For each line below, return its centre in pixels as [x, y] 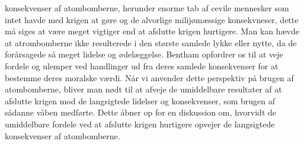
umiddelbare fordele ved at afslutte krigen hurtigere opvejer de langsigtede [140, 124]
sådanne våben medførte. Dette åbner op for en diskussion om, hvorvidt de [141, 112]
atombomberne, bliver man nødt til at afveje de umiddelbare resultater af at [143, 89]
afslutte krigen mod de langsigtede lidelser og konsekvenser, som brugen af [140, 100]
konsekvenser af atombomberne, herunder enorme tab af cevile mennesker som [147, 8]
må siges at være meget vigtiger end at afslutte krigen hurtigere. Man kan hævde [152, 31]
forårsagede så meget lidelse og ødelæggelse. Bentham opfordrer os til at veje [144, 54]
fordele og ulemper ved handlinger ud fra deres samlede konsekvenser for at [142, 65]
